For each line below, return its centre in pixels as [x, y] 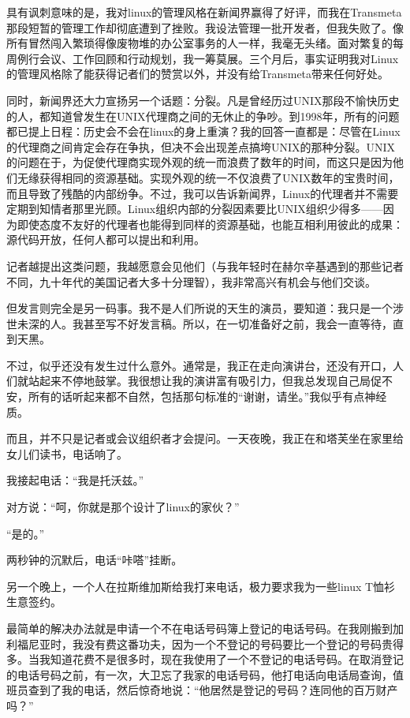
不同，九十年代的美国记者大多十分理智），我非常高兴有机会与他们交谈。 [191, 281]
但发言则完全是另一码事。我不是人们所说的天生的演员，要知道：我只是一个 [199, 308]
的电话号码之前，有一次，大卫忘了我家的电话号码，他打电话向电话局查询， [199, 674]
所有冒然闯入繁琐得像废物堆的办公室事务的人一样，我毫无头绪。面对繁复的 [199, 43]
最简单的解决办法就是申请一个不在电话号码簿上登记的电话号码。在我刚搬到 [199, 628]
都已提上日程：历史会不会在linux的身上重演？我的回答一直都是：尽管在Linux [203, 131]
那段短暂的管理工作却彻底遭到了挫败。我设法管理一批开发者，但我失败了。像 [205, 27]
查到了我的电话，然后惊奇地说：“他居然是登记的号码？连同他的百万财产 [213, 690]
